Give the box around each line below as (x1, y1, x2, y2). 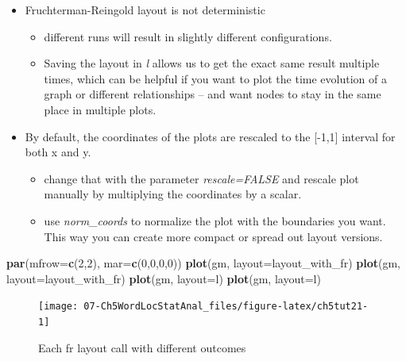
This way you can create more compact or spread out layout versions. (44, 228, 383, 244)
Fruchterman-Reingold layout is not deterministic (25, 2, 265, 17)
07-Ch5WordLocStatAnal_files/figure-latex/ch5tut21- (83, 301, 369, 313)
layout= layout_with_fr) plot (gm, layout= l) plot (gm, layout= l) (6, 270, 321, 286)
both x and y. (25, 144, 91, 160)
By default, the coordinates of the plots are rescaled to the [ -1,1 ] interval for (25, 128, 396, 144)
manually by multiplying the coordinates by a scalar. (44, 186, 302, 202)
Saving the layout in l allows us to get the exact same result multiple (44, 55, 380, 71)
